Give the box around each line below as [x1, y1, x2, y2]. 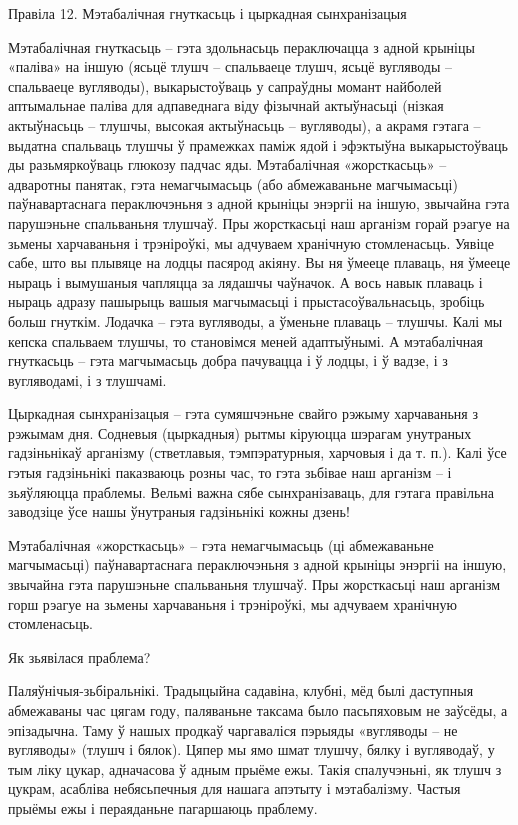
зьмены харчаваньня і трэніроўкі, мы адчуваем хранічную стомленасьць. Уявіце [8, 232, 495, 253]
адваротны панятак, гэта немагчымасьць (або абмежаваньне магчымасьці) [8, 173, 458, 194]
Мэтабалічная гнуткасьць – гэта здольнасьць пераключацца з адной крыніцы [8, 36, 475, 57]
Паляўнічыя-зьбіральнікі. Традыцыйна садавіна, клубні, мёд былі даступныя [8, 680, 474, 701]
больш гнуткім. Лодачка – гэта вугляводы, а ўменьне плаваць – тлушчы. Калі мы [8, 310, 503, 331]
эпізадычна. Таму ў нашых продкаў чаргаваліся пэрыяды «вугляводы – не [8, 719, 458, 740]
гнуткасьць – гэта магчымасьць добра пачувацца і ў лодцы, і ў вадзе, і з [8, 350, 448, 371]
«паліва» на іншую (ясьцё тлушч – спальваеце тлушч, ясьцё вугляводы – [8, 56, 453, 77]
